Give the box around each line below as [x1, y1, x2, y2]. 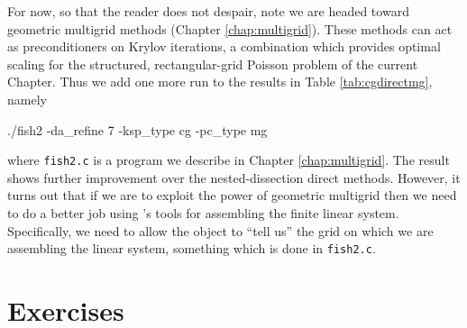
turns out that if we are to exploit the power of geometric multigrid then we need [7, 186, 457, 205]
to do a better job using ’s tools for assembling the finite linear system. [7, 204, 399, 222]
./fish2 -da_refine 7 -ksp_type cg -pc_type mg [7, 120, 268, 139]
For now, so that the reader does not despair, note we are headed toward [7, 2, 409, 20]
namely [7, 89, 47, 108]
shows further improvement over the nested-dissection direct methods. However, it [7, 168, 461, 187]
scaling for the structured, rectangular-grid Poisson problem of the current [7, 54, 418, 73]
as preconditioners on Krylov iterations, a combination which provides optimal [7, 37, 441, 56]
